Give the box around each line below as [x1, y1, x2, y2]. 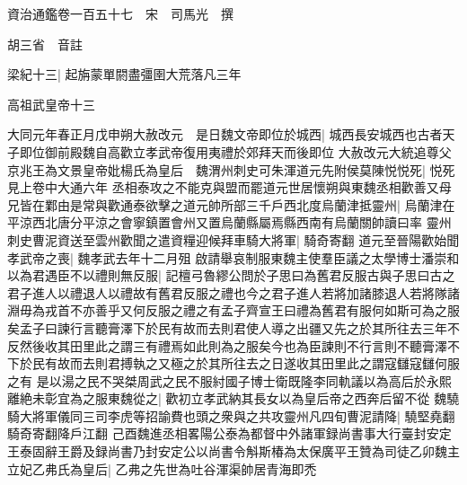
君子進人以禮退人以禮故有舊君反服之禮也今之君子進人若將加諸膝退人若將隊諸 [7, 283, 460, 302]
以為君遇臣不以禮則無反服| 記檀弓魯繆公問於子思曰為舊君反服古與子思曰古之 [7, 266, 455, 285]
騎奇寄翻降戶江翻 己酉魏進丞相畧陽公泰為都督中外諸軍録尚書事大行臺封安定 [7, 424, 452, 443]
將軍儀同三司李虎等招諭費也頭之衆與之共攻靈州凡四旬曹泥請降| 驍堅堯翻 [31, 406, 455, 425]
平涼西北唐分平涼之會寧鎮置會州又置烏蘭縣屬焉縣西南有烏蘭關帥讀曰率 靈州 [7, 213, 452, 232]
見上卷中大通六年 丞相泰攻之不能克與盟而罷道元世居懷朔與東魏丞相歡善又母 [7, 178, 452, 197]
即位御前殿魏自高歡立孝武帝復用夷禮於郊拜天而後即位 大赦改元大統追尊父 [19, 142, 452, 161]
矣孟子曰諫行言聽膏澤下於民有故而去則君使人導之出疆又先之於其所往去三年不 [7, 318, 460, 337]
